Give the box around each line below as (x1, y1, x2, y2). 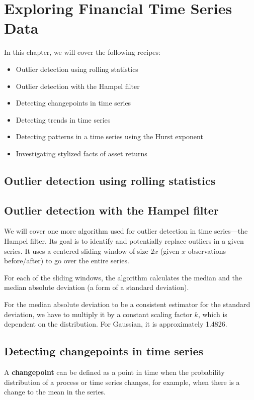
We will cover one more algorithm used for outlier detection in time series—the (4, 226, 248, 236)
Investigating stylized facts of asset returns (16, 148, 147, 158)
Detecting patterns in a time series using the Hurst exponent (16, 131, 203, 142)
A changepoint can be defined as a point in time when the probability (4, 367, 225, 377)
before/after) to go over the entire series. (4, 255, 129, 266)
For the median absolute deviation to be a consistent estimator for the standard (4, 299, 250, 310)
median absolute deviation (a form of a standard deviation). (4, 282, 189, 292)
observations (188, 245, 226, 256)
